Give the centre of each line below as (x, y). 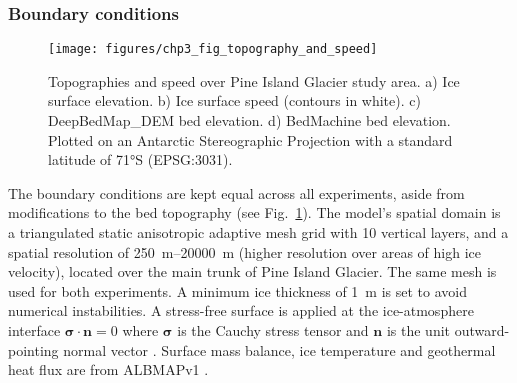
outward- (482, 330)
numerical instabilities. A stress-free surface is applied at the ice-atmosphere (241, 310)
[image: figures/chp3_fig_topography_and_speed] (213, 49)
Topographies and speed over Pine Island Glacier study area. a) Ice (254, 80)
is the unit (418, 330)
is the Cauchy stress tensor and (273, 330)
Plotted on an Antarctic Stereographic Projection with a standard (250, 139)
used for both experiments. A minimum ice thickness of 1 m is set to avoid (237, 290)
